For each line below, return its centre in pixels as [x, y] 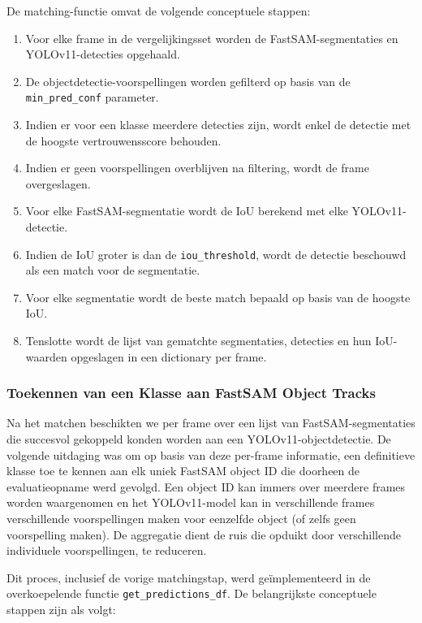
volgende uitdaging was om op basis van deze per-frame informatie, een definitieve [211, 454]
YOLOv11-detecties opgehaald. [103, 54]
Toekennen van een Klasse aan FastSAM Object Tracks [191, 393]
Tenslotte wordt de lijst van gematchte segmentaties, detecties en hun [198, 341]
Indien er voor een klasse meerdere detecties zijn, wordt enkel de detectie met [218, 125]
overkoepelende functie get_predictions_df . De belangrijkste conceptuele [192, 593]
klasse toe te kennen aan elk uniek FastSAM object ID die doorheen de [183, 471]
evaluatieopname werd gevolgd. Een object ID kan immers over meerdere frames [206, 486]
